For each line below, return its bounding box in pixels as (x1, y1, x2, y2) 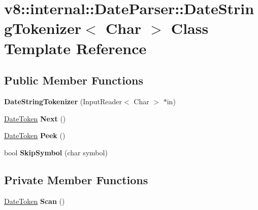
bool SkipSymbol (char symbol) (4, 147, 108, 157)
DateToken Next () (4, 113, 66, 123)
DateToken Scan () (4, 195, 65, 206)
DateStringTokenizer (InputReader (4, 96, 122, 106)
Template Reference (4, 37, 147, 58)
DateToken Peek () (4, 130, 66, 141)
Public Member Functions (4, 72, 143, 88)
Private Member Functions (4, 172, 148, 187)
